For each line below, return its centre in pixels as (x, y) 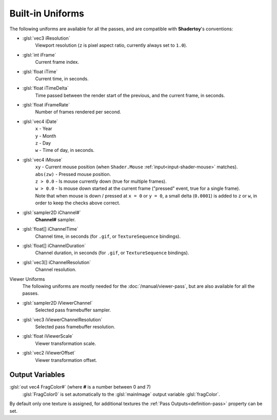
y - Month (46, 136)
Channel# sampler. (55, 219)
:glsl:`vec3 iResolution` (46, 38)
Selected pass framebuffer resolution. (75, 327)
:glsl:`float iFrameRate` (46, 105)
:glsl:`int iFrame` (39, 55)
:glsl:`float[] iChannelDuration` (54, 246)
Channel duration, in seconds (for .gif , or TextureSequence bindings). (112, 253)
